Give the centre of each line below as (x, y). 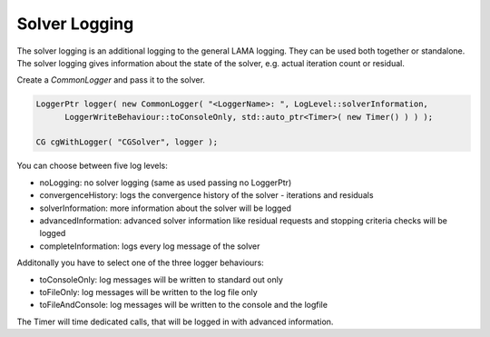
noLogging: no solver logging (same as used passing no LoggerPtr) (166, 183)
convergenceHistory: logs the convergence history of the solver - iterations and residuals (206, 195)
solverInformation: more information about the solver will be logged (166, 208)
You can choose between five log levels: (92, 166)
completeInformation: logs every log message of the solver (150, 246)
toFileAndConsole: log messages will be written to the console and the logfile (184, 305)
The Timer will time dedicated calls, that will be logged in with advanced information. (175, 322)
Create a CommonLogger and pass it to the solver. (111, 80)
